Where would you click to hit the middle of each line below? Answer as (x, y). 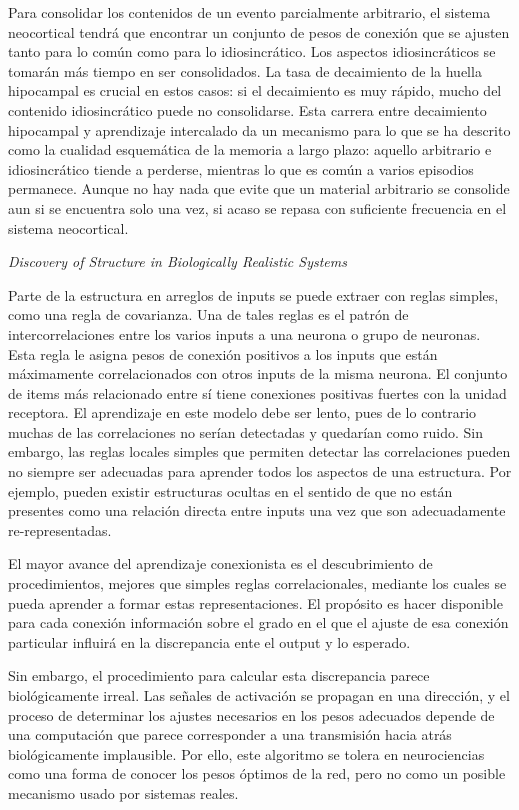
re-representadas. (60, 529)
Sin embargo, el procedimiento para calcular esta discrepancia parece (219, 675)
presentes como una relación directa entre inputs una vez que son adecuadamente (257, 510)
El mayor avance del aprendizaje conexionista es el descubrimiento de (220, 563)
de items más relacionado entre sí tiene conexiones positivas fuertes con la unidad (257, 392)
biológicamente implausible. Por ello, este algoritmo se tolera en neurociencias (246, 753)
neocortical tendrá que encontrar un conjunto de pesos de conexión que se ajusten (259, 31)
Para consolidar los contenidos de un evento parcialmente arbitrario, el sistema (249, 12)
